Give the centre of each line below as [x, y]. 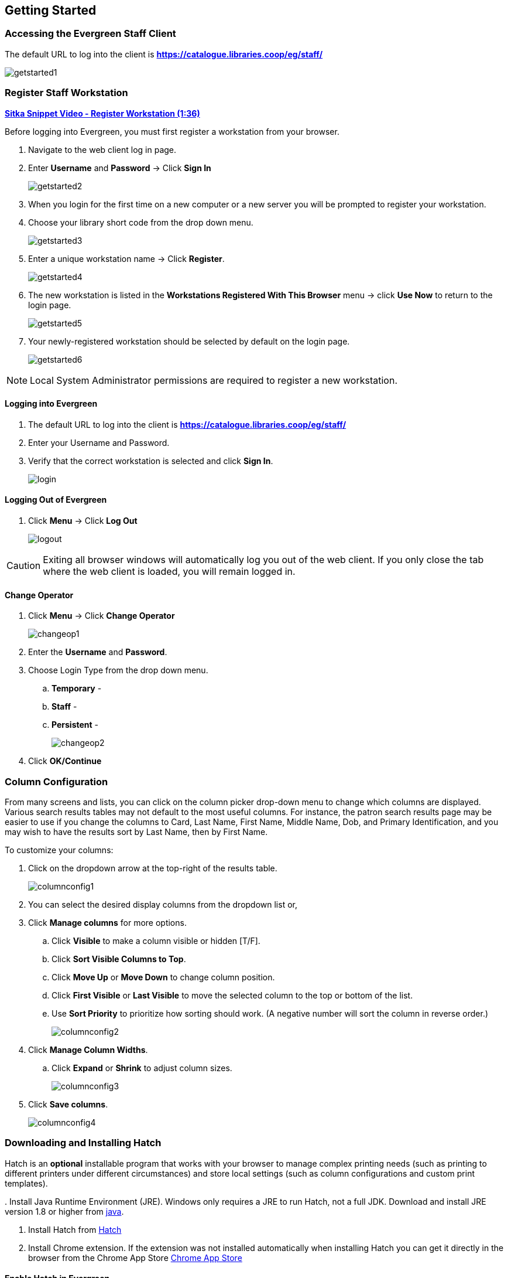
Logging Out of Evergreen [56, 500]
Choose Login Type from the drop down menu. [118, 670]
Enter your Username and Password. [99, 442]
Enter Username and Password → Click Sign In [120, 168]
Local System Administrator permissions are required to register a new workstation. [214, 380]
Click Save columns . [68, 1104]
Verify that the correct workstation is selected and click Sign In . [151, 461]
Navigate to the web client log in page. [102, 149]
